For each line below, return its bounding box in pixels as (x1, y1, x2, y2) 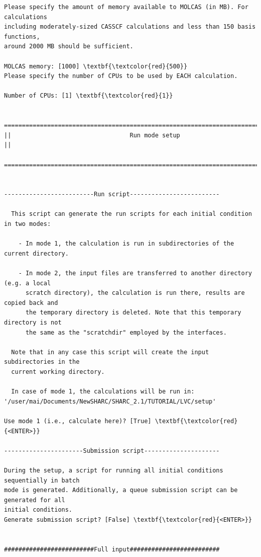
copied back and (4, 299, 58, 306)
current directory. (4, 250, 69, 257)
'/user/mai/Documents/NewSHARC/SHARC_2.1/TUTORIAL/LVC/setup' (4, 397, 216, 405)
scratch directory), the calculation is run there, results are (25, 289, 245, 297)
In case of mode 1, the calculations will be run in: (11, 388, 195, 395)
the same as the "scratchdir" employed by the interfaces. (25, 329, 227, 336)
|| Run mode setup (4, 131, 180, 139)
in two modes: (4, 220, 51, 228)
